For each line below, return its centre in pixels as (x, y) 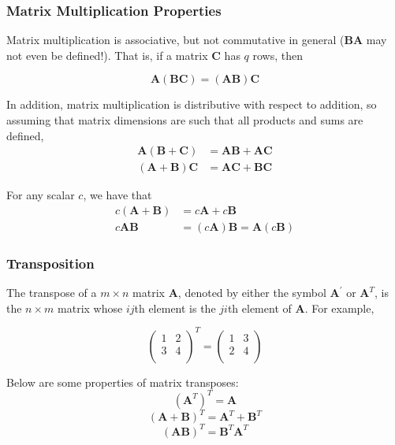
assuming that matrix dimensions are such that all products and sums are (185, 120)
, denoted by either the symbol (252, 293)
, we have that (117, 195)
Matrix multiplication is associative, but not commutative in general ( (175, 40)
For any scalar (41, 195)
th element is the (175, 308)
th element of (259, 308)
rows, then (278, 55)
